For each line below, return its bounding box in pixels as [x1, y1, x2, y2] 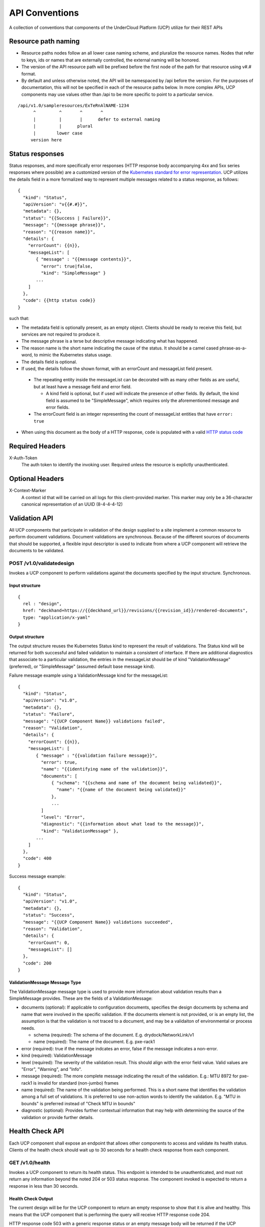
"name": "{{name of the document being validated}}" [56, 787, 186, 793]
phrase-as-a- [219, 345, 247, 351]
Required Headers [9, 442, 66, 450]
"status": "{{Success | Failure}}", [23, 215, 111, 221]
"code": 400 [23, 855, 52, 861]
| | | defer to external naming [33, 116, 160, 122]
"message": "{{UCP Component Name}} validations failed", [23, 718, 165, 724]
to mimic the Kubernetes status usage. [34, 352, 112, 358]
